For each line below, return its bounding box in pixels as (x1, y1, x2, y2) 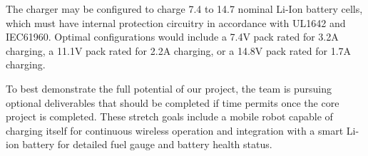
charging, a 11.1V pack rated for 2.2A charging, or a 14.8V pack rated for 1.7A (6, 43, 352, 58)
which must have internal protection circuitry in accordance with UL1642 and (6, 15, 346, 30)
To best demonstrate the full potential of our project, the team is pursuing (6, 80, 332, 95)
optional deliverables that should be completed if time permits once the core (6, 95, 339, 110)
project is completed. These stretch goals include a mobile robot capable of (6, 109, 333, 124)
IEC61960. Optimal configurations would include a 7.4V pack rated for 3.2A (6, 29, 339, 44)
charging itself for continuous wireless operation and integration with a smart (6, 123, 344, 137)
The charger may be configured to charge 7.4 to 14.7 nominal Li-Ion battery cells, (6, 1, 363, 16)
